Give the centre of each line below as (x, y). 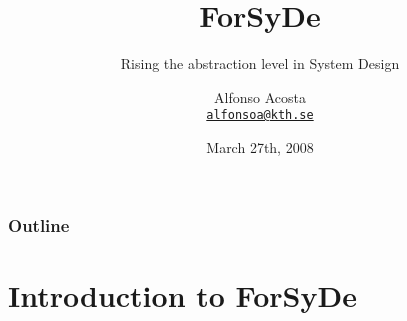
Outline (39, 224)
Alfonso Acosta (260, 96)
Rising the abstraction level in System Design (260, 63)
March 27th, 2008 (260, 146)
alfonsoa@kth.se (260, 115)
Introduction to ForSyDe (182, 294)
